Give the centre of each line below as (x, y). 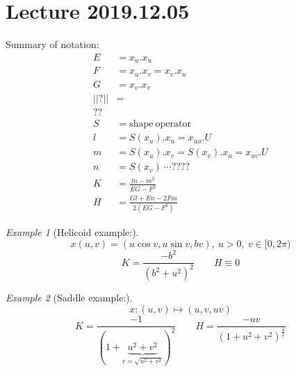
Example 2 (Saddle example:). (69, 298)
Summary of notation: (52, 44)
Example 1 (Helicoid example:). (72, 231)
